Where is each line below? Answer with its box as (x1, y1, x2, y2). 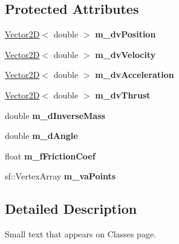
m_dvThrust (95, 88, 151, 101)
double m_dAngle (5, 129, 78, 142)
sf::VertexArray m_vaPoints (5, 170, 116, 182)
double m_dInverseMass (5, 109, 105, 121)
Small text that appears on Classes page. (5, 228, 156, 240)
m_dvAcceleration (95, 68, 174, 81)
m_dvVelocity (95, 48, 156, 60)
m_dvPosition (95, 28, 156, 40)
